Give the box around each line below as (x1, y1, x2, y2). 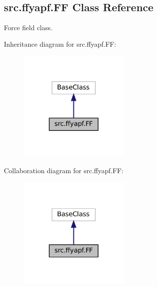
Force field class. (4, 22, 52, 33)
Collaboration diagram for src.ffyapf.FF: (4, 165, 123, 175)
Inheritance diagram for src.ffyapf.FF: (4, 38, 116, 49)
